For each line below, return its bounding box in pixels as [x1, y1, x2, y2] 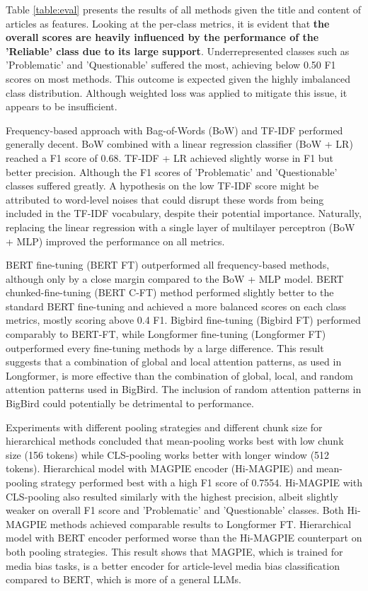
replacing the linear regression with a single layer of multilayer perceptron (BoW [6, 219, 355, 234]
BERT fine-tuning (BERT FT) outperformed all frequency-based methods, [6, 257, 330, 272]
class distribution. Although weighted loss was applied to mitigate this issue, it [6, 85, 347, 100]
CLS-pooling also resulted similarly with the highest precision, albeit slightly [6, 488, 338, 503]
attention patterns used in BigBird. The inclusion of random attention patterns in [6, 382, 362, 397]
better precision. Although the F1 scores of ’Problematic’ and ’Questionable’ [6, 164, 338, 179]
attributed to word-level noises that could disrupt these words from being [6, 192, 324, 206]
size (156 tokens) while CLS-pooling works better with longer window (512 [6, 447, 330, 462]
